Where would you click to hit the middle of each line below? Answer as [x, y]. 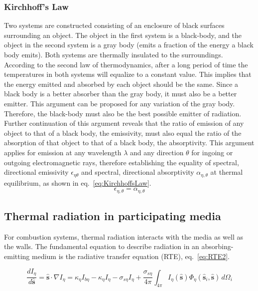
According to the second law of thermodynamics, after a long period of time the [126, 64]
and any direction [157, 152]
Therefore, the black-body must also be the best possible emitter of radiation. [123, 113]
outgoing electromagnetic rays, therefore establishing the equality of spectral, [122, 162]
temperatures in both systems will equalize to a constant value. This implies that [128, 74]
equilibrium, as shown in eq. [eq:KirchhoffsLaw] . [78, 182]
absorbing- [217, 246]
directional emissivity [36, 172]
